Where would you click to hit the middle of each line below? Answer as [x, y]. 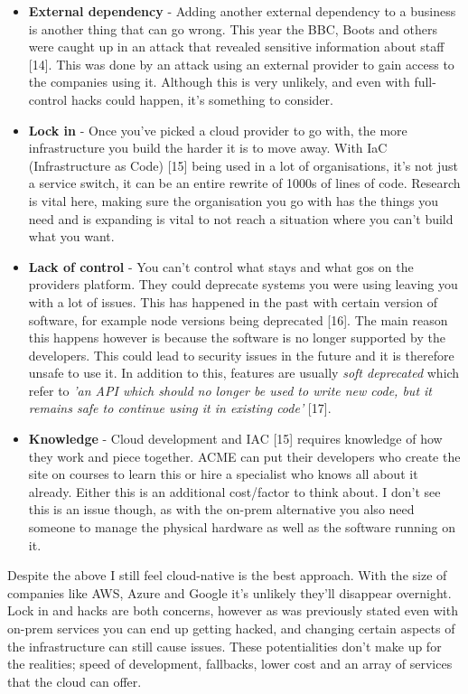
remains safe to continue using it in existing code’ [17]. [180, 408]
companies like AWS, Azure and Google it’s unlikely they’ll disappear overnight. [229, 592]
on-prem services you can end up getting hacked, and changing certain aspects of [231, 628]
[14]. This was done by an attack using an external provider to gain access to [241, 64]
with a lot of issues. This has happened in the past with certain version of [233, 301]
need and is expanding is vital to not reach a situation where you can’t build [241, 218]
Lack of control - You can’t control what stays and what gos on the [221, 266]
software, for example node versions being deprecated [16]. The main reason [238, 319]
